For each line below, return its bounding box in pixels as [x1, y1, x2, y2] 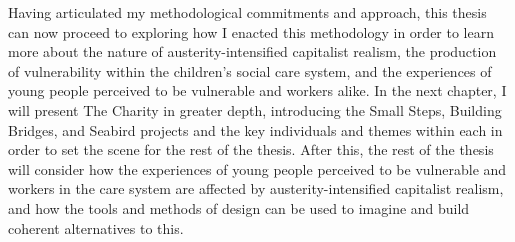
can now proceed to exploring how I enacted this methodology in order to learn [8, 21, 494, 42]
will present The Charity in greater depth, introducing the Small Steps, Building [8, 99, 502, 120]
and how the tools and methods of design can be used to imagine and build [8, 197, 470, 218]
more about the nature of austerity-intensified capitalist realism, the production [8, 41, 497, 62]
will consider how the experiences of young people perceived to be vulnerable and [8, 158, 507, 179]
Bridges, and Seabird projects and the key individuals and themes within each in [8, 119, 503, 140]
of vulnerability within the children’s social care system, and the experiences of [8, 60, 492, 81]
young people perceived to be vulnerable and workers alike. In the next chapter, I [8, 80, 507, 101]
